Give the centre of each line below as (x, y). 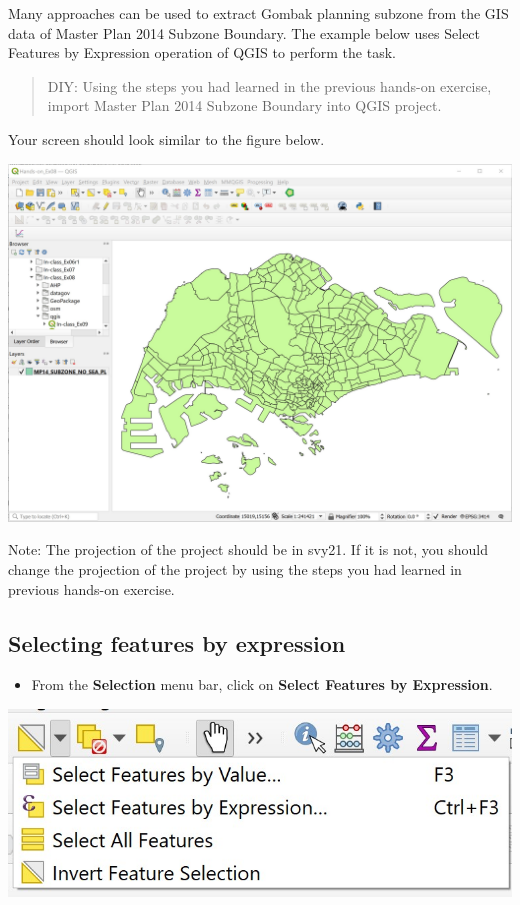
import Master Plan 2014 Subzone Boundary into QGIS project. (244, 105)
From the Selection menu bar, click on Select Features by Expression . (262, 684)
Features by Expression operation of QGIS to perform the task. (202, 52)
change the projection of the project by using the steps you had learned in (235, 569)
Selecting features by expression (177, 642)
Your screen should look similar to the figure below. (166, 138)
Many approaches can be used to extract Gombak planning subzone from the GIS (258, 13)
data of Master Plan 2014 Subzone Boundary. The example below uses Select (244, 32)
